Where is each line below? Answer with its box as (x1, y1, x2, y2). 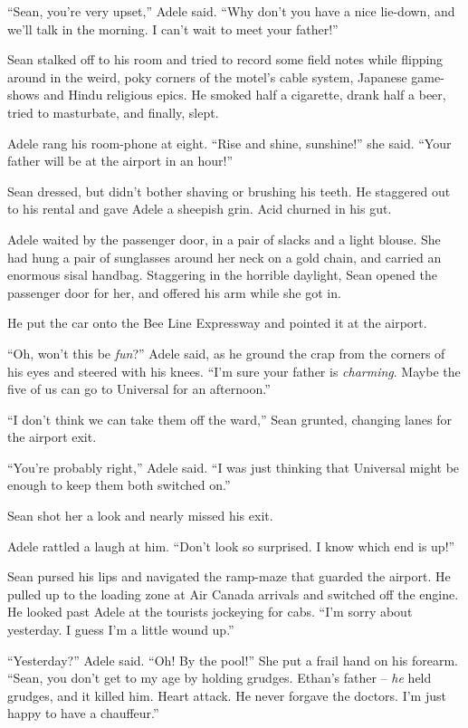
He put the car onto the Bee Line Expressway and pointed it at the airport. (7, 313, 427, 332)
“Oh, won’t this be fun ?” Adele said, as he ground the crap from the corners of (7, 343, 445, 362)
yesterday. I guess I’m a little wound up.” (7, 620, 234, 639)
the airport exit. (7, 427, 97, 446)
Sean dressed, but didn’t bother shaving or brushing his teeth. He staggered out (7, 181, 451, 200)
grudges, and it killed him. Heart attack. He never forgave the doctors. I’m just (7, 685, 446, 704)
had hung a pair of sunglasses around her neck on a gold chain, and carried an (7, 247, 442, 266)
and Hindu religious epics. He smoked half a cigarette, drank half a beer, (43, 85, 446, 104)
